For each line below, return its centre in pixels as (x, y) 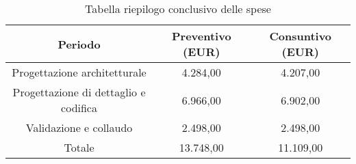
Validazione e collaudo (79, 127)
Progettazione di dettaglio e (79, 92)
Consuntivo (301, 36)
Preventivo (202, 36)
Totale (79, 147)
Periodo (79, 44)
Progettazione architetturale (79, 72)
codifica (79, 108)
